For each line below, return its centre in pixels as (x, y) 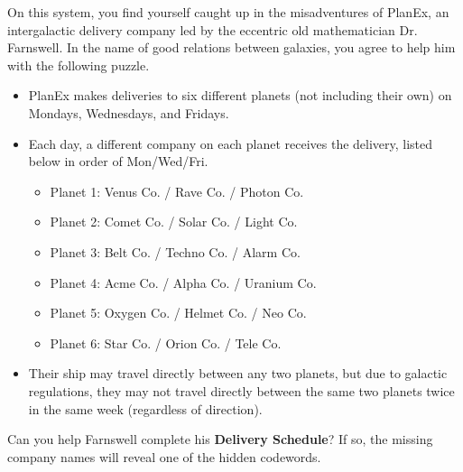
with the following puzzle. (79, 65)
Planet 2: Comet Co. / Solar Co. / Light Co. (174, 222)
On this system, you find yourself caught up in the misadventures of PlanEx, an (228, 12)
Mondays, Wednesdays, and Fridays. (129, 112)
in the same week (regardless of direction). (145, 408)
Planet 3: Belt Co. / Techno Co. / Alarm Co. (175, 251)
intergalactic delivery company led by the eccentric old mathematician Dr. (213, 29)
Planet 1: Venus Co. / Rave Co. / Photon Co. (177, 191)
